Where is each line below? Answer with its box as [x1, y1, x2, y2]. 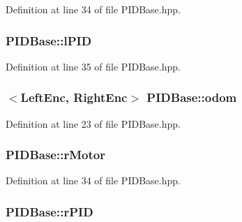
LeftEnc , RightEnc [20, 89, 128, 106]
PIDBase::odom [146, 89, 237, 106]
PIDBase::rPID [6, 202, 93, 220]
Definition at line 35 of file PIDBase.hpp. [6, 59, 181, 73]
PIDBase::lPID [6, 31, 92, 49]
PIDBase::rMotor [6, 146, 105, 163]
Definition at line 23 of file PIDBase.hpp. [6, 116, 181, 131]
